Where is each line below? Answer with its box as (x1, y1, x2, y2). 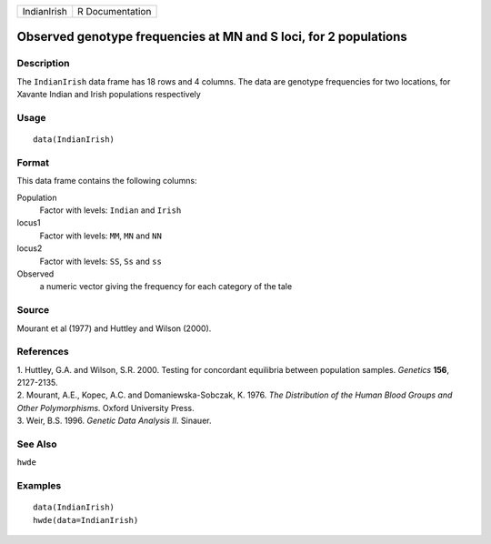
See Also (16, 438, 57, 450)
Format (16, 156, 50, 168)
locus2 (16, 243, 43, 254)
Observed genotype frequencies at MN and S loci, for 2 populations (16, 29, 408, 45)
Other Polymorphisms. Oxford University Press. (16, 402, 195, 413)
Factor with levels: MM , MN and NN (39, 230, 163, 241)
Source (16, 304, 50, 317)
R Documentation (77, 5, 152, 17)
